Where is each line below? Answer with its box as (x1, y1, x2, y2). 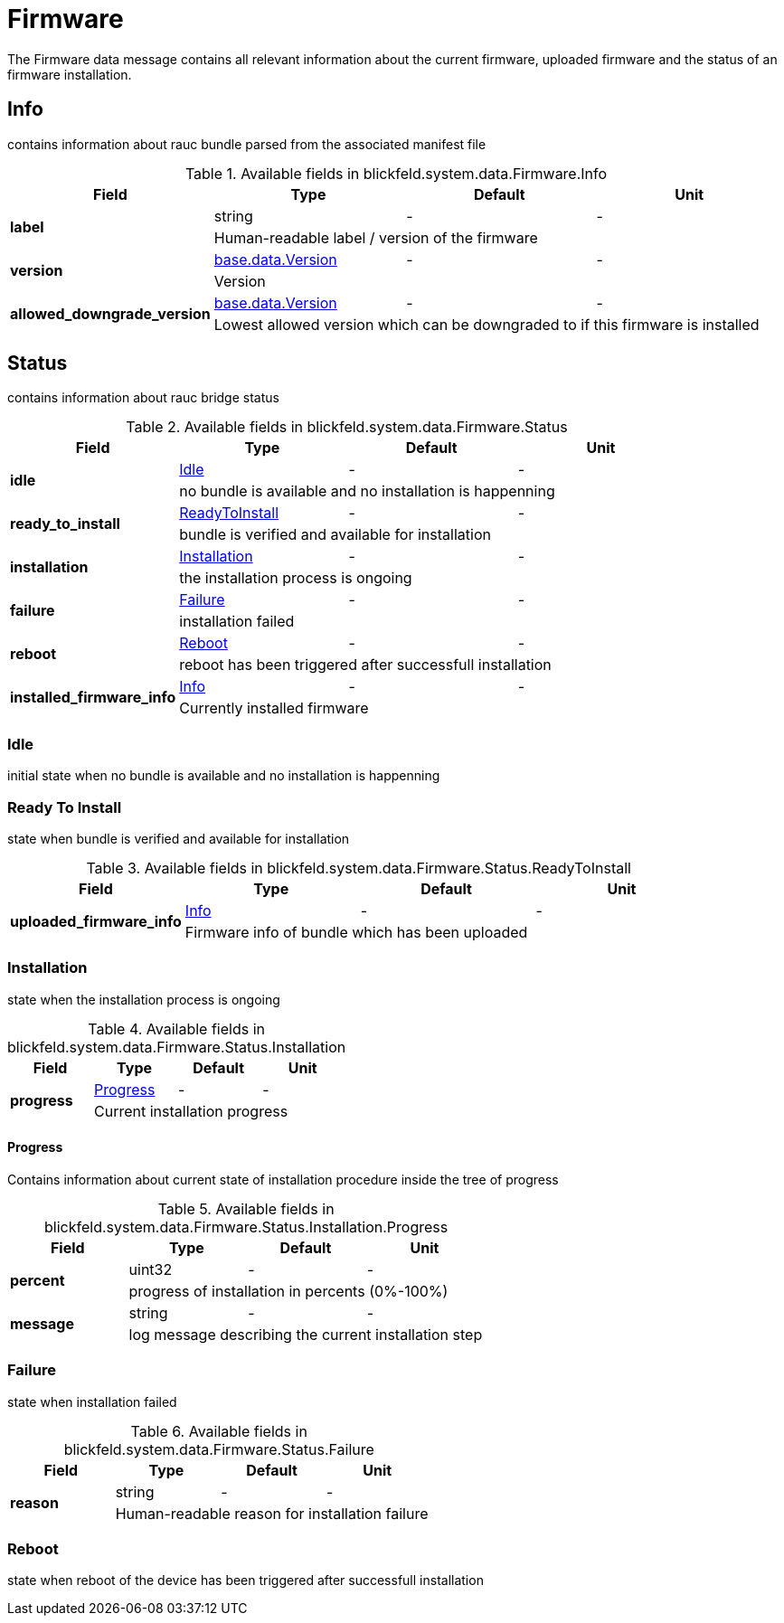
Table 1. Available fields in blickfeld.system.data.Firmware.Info (184, 164, 608, 183)
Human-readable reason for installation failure (115, 1504, 429, 1523)
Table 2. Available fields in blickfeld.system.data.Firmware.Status (126, 418, 568, 437)
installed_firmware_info (10, 688, 176, 707)
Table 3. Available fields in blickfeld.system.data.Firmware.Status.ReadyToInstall (86, 858, 631, 877)
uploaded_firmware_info (10, 911, 182, 930)
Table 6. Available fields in (130, 1421, 307, 1440)
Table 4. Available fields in (88, 1019, 265, 1038)
